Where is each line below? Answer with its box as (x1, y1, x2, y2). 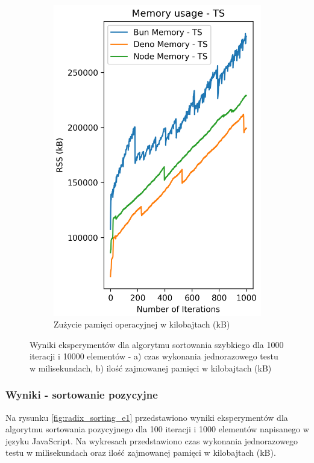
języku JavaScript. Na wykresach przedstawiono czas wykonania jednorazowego (5, 434, 298, 447)
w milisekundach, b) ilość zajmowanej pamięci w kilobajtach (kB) (30, 361, 272, 374)
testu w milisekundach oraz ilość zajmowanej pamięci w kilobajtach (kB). (5, 446, 276, 459)
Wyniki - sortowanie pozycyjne (5, 387, 158, 402)
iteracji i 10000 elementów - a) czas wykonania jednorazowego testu (30, 350, 278, 362)
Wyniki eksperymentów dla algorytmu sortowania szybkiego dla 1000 (30, 338, 284, 350)
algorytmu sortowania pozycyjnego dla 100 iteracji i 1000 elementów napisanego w (5, 423, 309, 435)
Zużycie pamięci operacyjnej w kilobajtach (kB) (54, 318, 230, 331)
